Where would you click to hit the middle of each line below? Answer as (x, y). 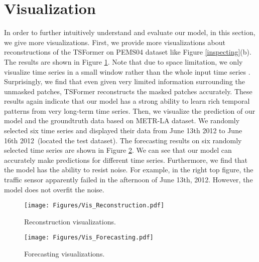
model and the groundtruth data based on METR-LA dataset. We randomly (122, 120)
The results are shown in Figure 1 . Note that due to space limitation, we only (123, 61)
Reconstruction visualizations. (70, 221)
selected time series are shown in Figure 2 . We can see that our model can (118, 150)
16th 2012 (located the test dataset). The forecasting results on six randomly (123, 140)
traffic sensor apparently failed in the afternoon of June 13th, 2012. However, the (128, 180)
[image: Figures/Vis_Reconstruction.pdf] (94, 206)
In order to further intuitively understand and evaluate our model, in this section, (130, 32)
